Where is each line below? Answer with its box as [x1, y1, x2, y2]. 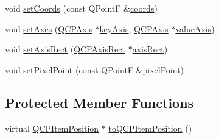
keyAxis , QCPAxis [99, 22, 169, 35]
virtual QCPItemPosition [5, 121, 99, 134]
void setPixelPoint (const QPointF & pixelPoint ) [5, 63, 184, 76]
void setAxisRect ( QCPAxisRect [5, 43, 125, 55]
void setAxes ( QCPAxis [5, 22, 92, 35]
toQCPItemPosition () [108, 121, 192, 134]
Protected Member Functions [5, 93, 194, 112]
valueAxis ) [175, 22, 215, 35]
